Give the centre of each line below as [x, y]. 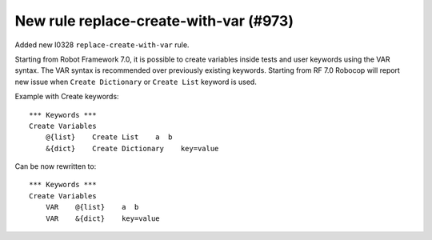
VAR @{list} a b [92, 207]
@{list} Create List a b [109, 137]
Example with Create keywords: [67, 97]
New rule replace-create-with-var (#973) [154, 21]
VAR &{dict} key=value [102, 218]
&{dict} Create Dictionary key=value [132, 148]
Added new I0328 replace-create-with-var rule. [102, 45]
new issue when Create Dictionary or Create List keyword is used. [136, 82]
